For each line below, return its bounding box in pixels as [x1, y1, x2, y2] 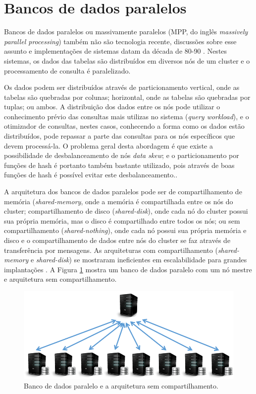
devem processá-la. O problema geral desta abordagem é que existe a [4, 140, 213, 151]
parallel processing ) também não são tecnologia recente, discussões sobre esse [4, 36, 237, 46]
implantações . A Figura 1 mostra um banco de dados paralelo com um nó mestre [4, 264, 252, 274]
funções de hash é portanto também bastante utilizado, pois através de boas [4, 159, 235, 170]
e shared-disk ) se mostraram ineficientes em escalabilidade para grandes [30, 254, 247, 265]
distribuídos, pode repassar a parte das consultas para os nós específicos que [4, 131, 235, 141]
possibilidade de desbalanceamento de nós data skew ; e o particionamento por [4, 150, 239, 160]
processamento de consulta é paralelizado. [4, 65, 131, 76]
